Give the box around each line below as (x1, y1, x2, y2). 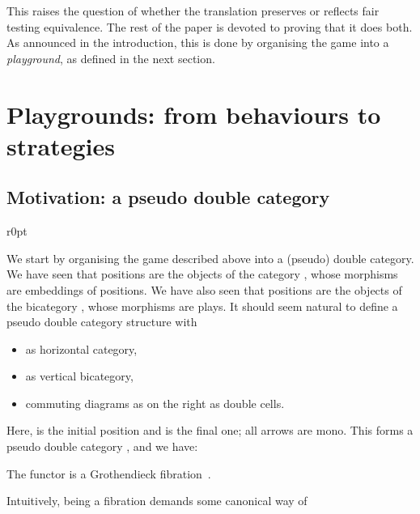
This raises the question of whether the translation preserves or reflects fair (6, 2, 380, 19)
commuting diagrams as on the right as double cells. (25, 394, 285, 411)
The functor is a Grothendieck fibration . (6, 465, 211, 482)
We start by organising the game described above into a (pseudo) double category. (6, 249, 414, 266)
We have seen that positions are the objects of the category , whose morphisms (6, 265, 398, 282)
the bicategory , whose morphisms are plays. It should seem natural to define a (6, 297, 398, 314)
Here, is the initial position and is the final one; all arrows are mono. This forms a (6, 422, 414, 439)
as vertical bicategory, (25, 367, 134, 384)
